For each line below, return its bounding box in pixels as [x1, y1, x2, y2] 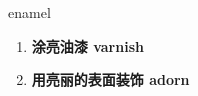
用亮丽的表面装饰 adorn [31, 69, 190, 90]
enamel [8, 2, 51, 22]
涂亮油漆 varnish [31, 35, 144, 56]
